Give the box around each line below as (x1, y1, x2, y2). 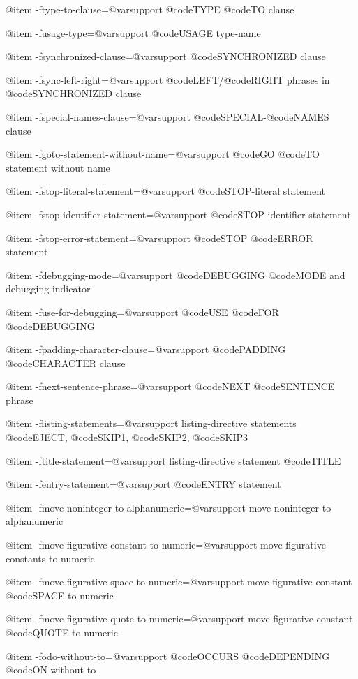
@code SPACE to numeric (6, 588, 114, 602)
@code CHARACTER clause (6, 355, 126, 370)
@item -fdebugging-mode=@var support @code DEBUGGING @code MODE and (6, 267, 345, 282)
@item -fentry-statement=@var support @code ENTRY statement (6, 477, 281, 491)
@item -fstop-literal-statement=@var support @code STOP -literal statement (6, 184, 326, 198)
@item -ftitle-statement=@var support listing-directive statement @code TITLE (6, 453, 341, 468)
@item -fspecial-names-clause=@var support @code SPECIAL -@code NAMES (6, 109, 329, 124)
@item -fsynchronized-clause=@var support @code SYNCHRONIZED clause (6, 49, 326, 64)
